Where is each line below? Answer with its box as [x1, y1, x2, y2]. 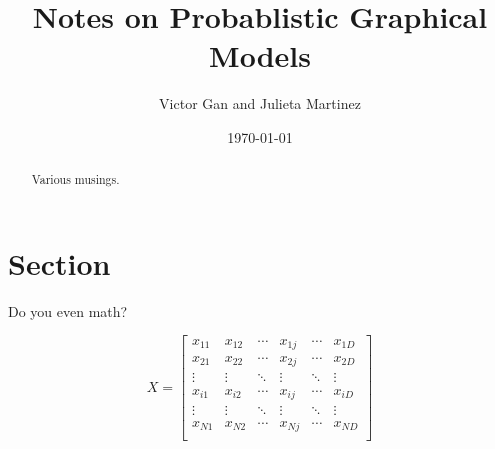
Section [8, 242, 111, 283]
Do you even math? [8, 300, 128, 321]
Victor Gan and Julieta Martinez [159, 93, 361, 114]
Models [209, 35, 311, 76]
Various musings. [31, 171, 120, 188]
